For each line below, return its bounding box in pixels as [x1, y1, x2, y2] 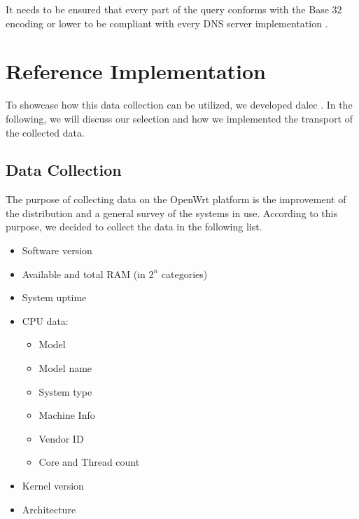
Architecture [22, 501, 76, 516]
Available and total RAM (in [22, 266, 146, 281]
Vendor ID [38, 431, 84, 445]
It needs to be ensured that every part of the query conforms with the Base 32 [6, 2, 342, 16]
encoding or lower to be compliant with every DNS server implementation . [6, 15, 328, 30]
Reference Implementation [6, 57, 267, 85]
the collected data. [6, 125, 85, 139]
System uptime [22, 290, 87, 305]
